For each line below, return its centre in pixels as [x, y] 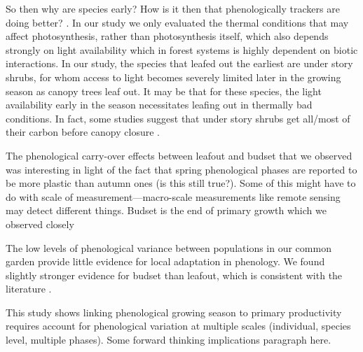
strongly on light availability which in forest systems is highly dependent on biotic [182, 49]
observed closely [40, 224]
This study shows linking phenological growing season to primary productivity [174, 312]
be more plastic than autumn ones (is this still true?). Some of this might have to [181, 183]
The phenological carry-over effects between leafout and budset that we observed [179, 155]
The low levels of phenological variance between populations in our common [169, 247]
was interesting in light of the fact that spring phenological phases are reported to [181, 169]
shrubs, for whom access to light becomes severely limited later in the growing [173, 77]
